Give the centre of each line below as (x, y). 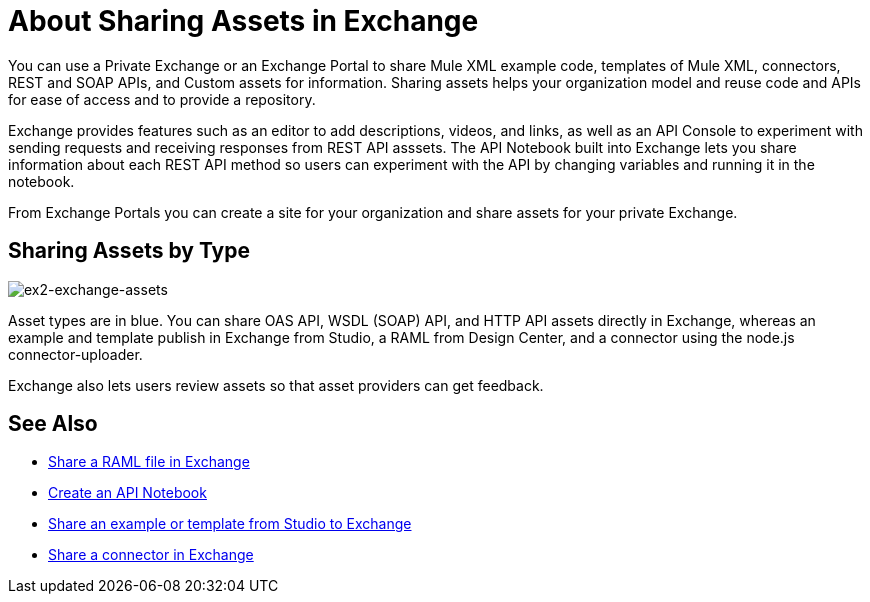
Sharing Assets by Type (129, 251)
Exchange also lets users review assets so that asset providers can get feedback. (276, 385)
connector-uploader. (75, 354)
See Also (53, 424)
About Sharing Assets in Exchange (243, 21)
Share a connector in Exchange (151, 555)
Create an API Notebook (127, 493)
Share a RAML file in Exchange (149, 462)
